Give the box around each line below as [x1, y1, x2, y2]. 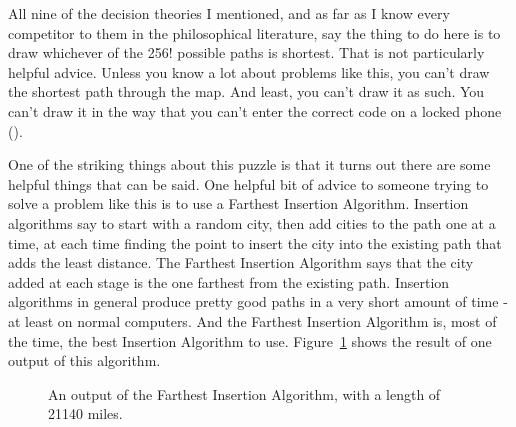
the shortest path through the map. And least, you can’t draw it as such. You [8, 81, 485, 102]
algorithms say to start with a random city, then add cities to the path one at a [8, 212, 496, 233]
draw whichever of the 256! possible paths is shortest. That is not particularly [8, 42, 485, 63]
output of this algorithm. [8, 350, 161, 371]
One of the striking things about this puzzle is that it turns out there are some [8, 154, 491, 175]
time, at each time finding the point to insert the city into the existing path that [8, 232, 502, 253]
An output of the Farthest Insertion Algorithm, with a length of [48, 383, 441, 404]
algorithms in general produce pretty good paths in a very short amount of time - [8, 291, 508, 312]
